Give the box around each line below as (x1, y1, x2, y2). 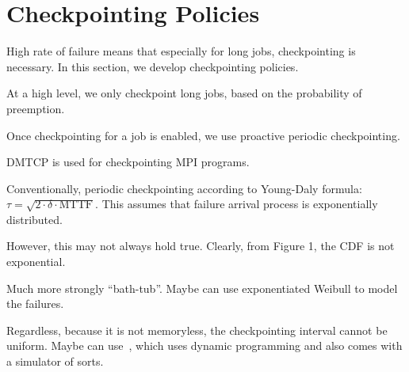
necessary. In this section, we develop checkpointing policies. (6, 58, 299, 74)
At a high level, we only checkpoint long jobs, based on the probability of (6, 85, 362, 101)
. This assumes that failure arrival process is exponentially (95, 195, 378, 212)
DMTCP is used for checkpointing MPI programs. (6, 154, 250, 170)
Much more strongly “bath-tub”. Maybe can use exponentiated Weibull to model (6, 279, 398, 296)
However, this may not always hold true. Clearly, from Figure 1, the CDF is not (6, 237, 395, 254)
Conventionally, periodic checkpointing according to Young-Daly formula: (6, 180, 362, 196)
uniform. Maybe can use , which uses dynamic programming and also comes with (6, 337, 403, 354)
